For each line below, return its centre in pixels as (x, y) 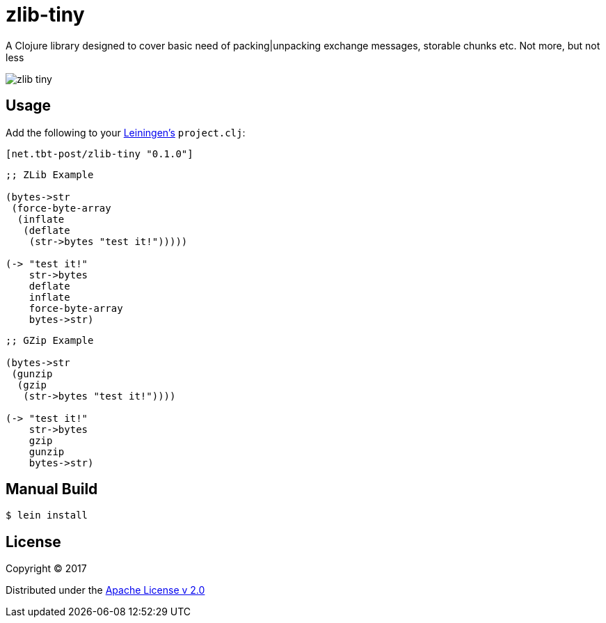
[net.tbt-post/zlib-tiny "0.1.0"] (99, 153)
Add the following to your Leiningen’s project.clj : (126, 132)
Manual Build (52, 489)
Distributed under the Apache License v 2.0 (105, 590)
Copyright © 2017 (46, 569)
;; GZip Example (50, 340)
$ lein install (47, 515)
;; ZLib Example (50, 174)
